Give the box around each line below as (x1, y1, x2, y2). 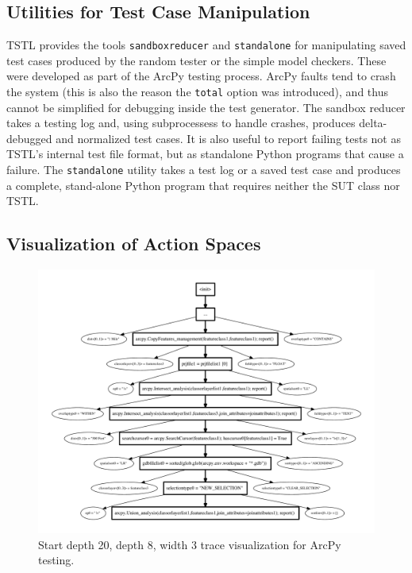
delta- (359, 114, 387, 131)
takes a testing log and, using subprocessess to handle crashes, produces (6, 114, 356, 131)
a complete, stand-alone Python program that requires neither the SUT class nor (6, 176, 400, 193)
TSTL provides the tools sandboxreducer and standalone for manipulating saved (6, 37, 406, 53)
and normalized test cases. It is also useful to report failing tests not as (56, 130, 401, 146)
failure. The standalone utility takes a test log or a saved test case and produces (6, 161, 401, 178)
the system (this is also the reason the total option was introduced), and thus (6, 83, 388, 100)
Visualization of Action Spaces (6, 231, 261, 256)
